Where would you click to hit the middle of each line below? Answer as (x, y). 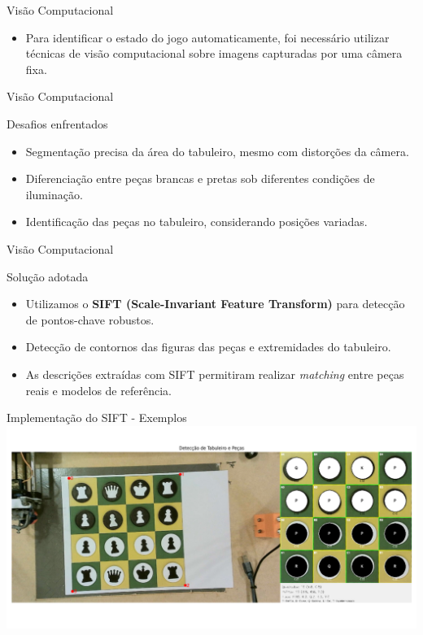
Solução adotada (48, 276)
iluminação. (54, 194)
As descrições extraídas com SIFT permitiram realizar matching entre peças (215, 374)
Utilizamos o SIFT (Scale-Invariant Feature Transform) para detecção (215, 304)
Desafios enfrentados (57, 123)
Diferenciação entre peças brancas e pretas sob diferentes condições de (200, 178)
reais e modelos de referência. (98, 390)
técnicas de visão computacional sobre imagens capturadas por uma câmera (214, 53)
